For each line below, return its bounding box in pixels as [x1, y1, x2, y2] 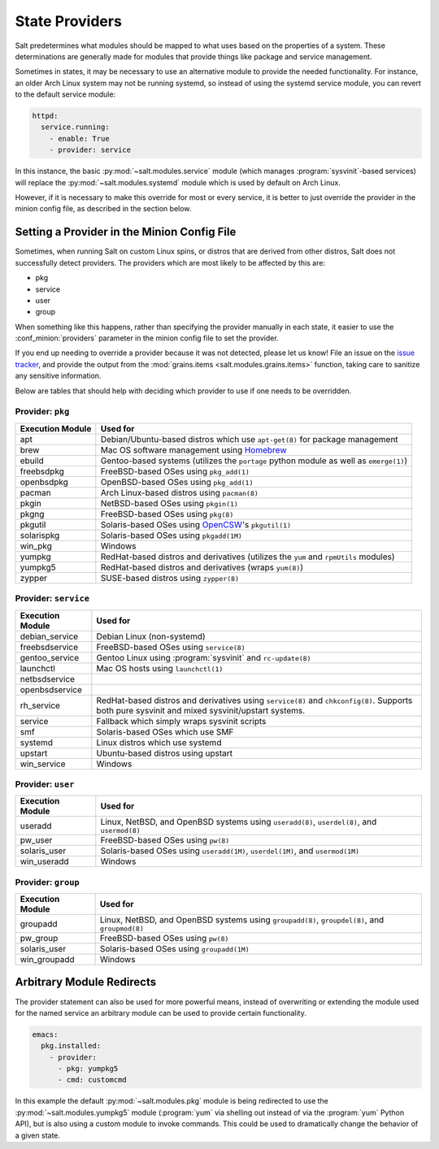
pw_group [20, 933, 59, 944]
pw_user [20, 835, 53, 846]
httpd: [32, 111, 59, 121]
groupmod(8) [99, 925, 144, 934]
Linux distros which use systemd [96, 736, 222, 748]
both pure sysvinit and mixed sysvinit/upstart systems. [96, 705, 306, 716]
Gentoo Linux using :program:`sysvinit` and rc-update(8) [96, 652, 311, 663]
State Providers [15, 12, 122, 30]
